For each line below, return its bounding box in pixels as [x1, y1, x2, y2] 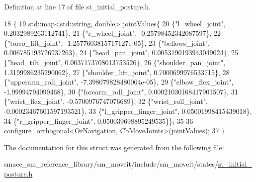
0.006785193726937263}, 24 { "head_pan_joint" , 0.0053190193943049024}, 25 [4, 47, 238, 58]
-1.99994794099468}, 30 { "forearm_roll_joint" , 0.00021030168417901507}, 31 [4, 86, 238, 96]
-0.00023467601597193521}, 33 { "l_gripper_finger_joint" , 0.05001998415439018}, [4, 105, 252, 116]
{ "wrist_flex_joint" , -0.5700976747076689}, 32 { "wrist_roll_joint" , [4, 96, 208, 106]
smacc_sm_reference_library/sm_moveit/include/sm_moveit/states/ [4, 159, 219, 169]
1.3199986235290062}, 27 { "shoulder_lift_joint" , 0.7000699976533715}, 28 [4, 67, 230, 77]
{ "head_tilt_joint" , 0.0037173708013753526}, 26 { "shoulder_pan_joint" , [4, 57, 226, 67]
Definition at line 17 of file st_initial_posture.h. [4, 1, 151, 11]
